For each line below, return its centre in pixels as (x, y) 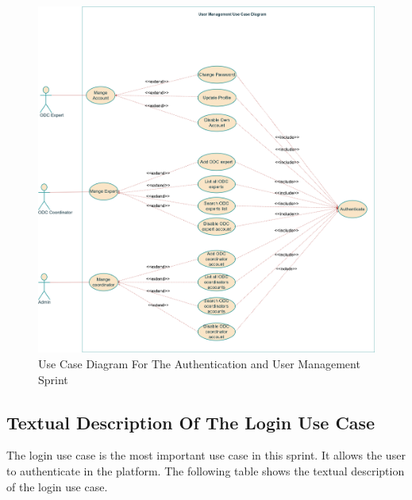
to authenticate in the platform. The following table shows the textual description (206, 470)
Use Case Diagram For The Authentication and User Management (199, 363)
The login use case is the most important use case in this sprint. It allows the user (206, 455)
